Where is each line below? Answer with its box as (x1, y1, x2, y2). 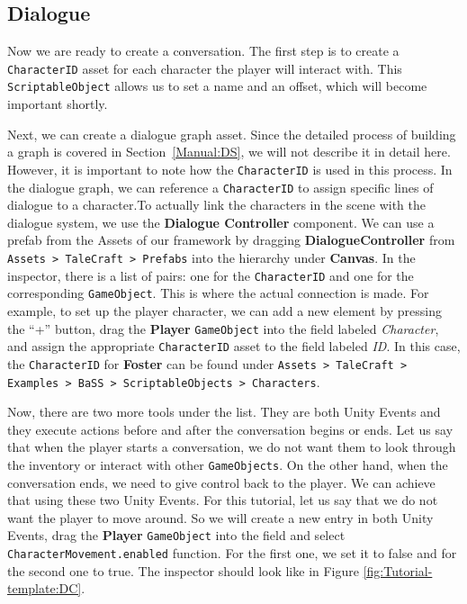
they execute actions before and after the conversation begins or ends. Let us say (7, 419, 454, 438)
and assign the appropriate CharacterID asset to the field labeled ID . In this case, (7, 337, 461, 356)
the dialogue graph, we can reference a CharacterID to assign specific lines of (7, 177, 434, 196)
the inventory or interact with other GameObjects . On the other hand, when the (7, 455, 448, 473)
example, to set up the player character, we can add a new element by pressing (7, 301, 442, 320)
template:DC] (7, 579, 82, 598)
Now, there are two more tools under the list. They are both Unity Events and (7, 402, 441, 421)
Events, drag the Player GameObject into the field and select (7, 526, 346, 545)
